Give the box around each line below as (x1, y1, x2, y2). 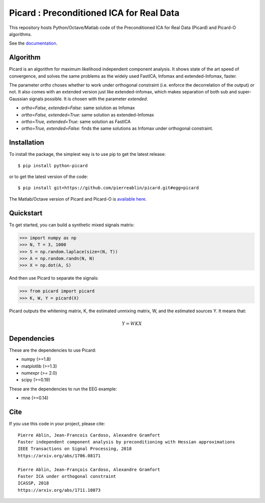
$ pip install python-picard (18, 163, 88, 168)
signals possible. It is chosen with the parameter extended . (28, 96, 148, 102)
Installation (9, 138, 44, 147)
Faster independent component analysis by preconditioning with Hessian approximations (18, 439, 236, 444)
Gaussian (9, 96, 28, 102)
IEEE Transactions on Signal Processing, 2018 (18, 446, 132, 452)
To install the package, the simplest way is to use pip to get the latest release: (9, 151, 166, 157)
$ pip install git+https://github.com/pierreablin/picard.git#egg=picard (18, 185, 199, 191)
